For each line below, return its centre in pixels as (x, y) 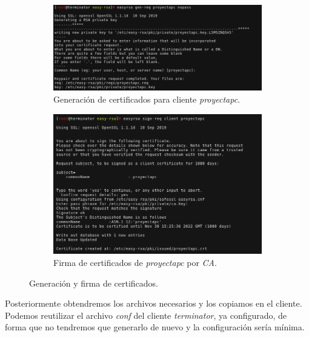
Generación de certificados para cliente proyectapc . (147, 99)
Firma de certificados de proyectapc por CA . (135, 263)
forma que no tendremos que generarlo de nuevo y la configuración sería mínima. (155, 327)
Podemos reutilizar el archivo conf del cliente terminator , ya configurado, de (146, 315)
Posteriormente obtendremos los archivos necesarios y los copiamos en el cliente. (154, 303)
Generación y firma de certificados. (94, 283)
